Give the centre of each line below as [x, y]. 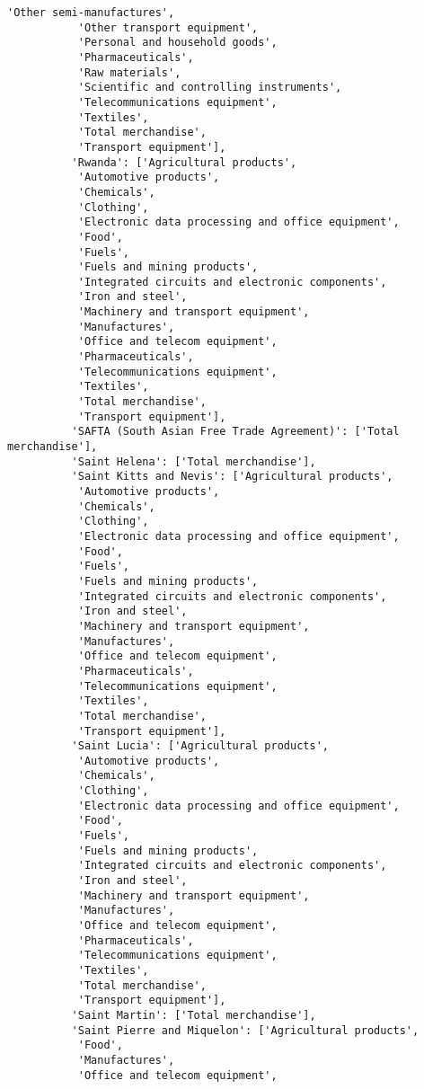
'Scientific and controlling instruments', [210, 88]
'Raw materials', [129, 72]
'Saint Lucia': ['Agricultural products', [200, 746]
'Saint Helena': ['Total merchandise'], [194, 461]
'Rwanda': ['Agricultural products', [184, 162]
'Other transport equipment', [168, 27]
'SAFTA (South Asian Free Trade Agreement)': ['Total [235, 432]
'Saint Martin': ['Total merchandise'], [194, 1015]
